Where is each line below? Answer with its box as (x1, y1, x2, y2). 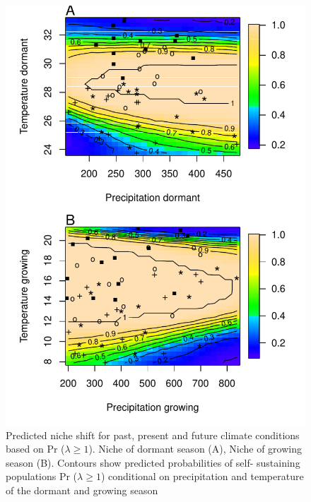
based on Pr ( (6, 441, 65, 456)
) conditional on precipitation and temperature (100, 469, 304, 484)
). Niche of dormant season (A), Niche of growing (88, 441, 302, 456)
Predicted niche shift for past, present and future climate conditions (6, 427, 300, 442)
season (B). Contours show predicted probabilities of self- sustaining (6, 455, 300, 470)
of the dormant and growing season (6, 482, 158, 497)
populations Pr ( (6, 469, 78, 484)
